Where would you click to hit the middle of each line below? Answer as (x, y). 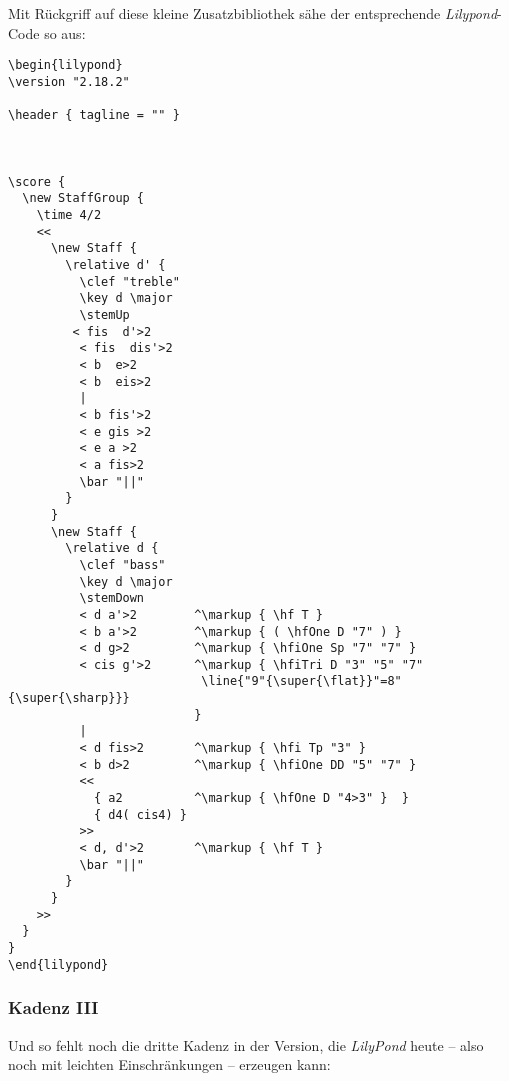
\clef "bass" (122, 564)
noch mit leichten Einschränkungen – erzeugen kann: (169, 1064)
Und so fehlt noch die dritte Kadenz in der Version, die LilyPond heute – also (246, 1044)
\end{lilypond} (58, 964)
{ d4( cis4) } (140, 814)
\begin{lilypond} (65, 65)
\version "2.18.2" (69, 81)
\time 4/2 (69, 215)
